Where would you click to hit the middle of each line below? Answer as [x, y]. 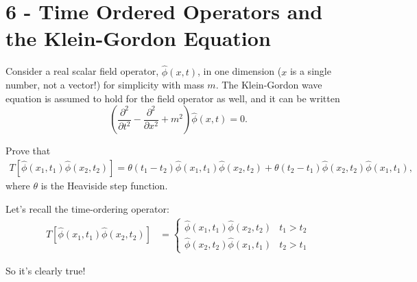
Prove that [28, 151]
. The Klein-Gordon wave [269, 85]
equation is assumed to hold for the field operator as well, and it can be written [173, 98]
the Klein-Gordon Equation [138, 38]
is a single [310, 71]
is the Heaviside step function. [104, 185]
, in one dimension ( [240, 71]
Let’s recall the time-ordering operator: [87, 208]
